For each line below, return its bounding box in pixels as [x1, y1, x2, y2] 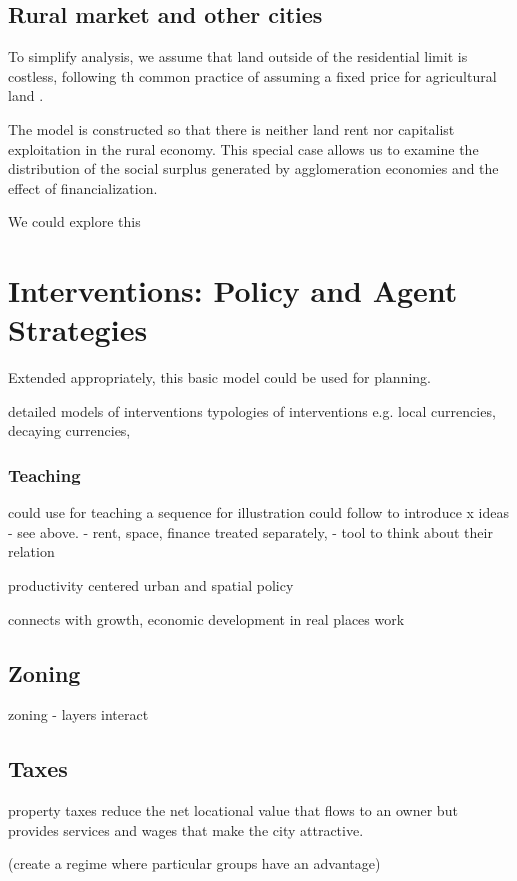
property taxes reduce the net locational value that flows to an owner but [8, 800, 458, 821]
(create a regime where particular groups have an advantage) [8, 853, 381, 874]
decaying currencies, [8, 420, 131, 441]
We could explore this [8, 211, 141, 232]
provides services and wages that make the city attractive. [8, 819, 364, 840]
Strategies [8, 309, 148, 350]
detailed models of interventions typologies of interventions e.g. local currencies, [8, 400, 496, 421]
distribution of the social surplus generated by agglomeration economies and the [8, 158, 499, 179]
